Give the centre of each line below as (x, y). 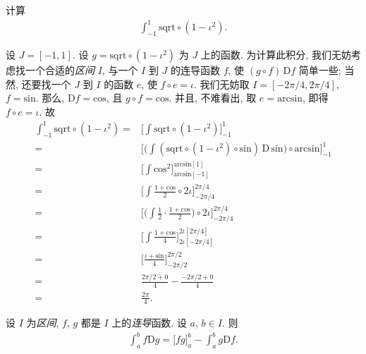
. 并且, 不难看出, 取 (213, 98)
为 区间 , (43, 323)
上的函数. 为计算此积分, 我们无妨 (276, 54)
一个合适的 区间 (60, 69)
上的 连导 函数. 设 (149, 323)
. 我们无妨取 (222, 84)
